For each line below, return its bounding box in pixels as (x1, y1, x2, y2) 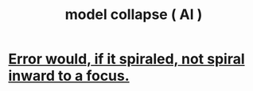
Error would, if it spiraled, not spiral (8, 50, 245, 68)
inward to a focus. (8, 67, 130, 85)
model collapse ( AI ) (64, 6, 203, 24)
